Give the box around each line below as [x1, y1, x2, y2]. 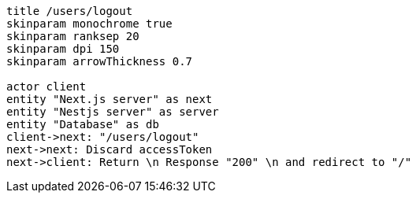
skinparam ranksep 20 [6, 30, 139, 42]
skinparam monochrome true [6, 17, 173, 30]
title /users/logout [6, 5, 133, 17]
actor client [6, 80, 87, 93]
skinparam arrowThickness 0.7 [6, 55, 193, 68]
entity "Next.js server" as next [6, 93, 213, 105]
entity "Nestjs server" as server [6, 105, 219, 118]
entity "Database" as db [6, 118, 159, 131]
